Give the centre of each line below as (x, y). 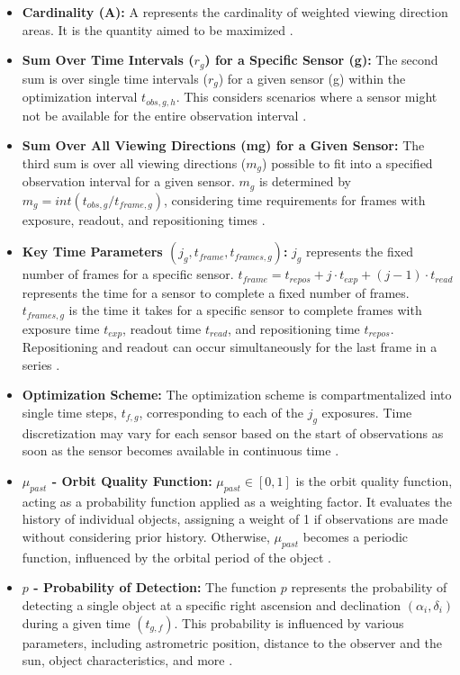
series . (41, 364)
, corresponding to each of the (221, 412)
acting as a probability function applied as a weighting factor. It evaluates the (237, 501)
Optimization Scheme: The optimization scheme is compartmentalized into (237, 395)
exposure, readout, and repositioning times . (144, 219)
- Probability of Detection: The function (155, 587)
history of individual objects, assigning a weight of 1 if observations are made (235, 519)
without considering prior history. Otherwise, (146, 536)
